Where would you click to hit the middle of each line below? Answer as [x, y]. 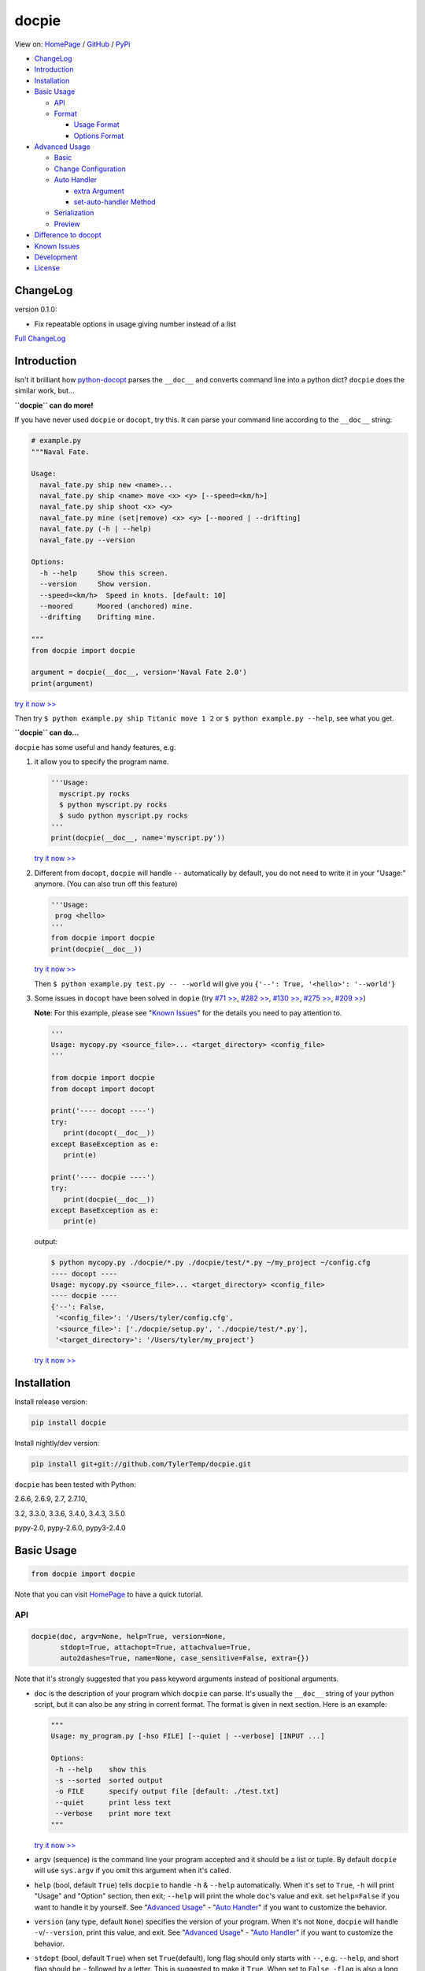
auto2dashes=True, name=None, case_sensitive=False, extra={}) [185, 1658]
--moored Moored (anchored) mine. [116, 606]
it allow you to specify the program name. [102, 762]
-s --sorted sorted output [109, 1781]
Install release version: [51, 1401]
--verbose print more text [114, 1814]
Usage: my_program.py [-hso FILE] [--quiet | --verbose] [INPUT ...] [188, 1736]
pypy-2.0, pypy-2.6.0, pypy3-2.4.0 [70, 1528]
